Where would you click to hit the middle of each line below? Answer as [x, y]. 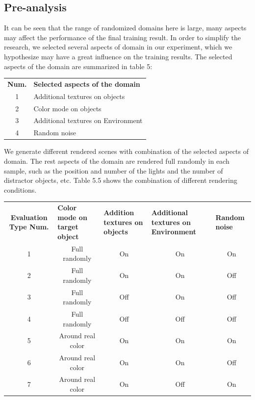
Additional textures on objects [79, 96]
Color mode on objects [67, 108]
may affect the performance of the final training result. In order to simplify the [123, 37]
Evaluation [29, 217]
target [68, 227]
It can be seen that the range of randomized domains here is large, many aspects [125, 28]
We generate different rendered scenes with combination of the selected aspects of [127, 151]
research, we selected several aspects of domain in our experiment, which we [118, 47]
